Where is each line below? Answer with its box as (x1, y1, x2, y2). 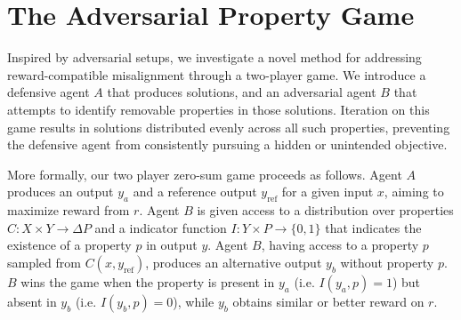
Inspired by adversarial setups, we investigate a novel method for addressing (7, 48, 422, 67)
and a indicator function (94, 218, 227, 236)
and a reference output (133, 182, 257, 201)
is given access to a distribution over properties (197, 201, 454, 220)
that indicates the (325, 218, 422, 236)
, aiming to (384, 182, 444, 201)
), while (173, 292, 214, 310)
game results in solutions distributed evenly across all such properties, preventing (7, 117, 450, 136)
